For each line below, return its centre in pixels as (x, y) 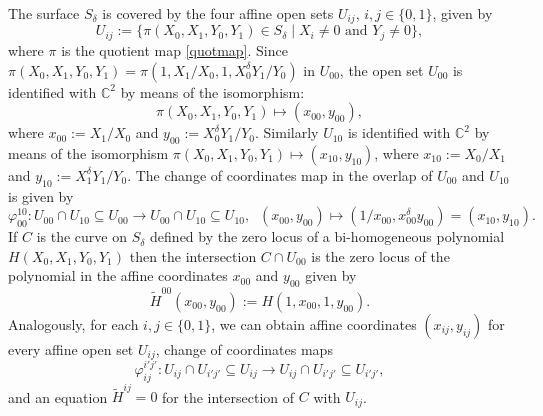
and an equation (58, 396)
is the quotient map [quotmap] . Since (174, 49)
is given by (41, 195)
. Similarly (287, 132)
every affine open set (71, 348)
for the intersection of (228, 396)
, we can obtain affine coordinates (314, 323)
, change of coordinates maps (244, 348)
